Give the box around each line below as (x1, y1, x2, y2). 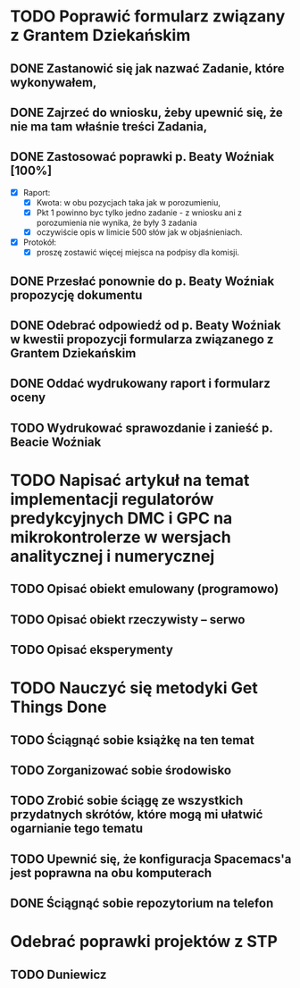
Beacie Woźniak (10, 434, 102, 449)
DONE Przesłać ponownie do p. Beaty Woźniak (10, 273, 275, 289)
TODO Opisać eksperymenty (10, 642, 173, 657)
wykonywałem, (10, 74, 97, 90)
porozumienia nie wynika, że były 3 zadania (36, 217, 197, 228)
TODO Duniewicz (10, 967, 107, 982)
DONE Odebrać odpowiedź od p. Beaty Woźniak (10, 317, 281, 332)
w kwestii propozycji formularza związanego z (10, 331, 274, 347)
